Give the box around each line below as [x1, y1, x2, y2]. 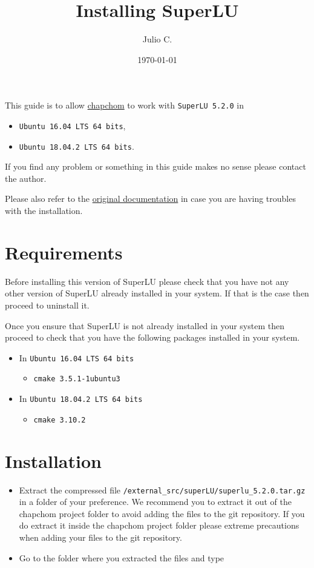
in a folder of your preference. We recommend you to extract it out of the [19, 495, 292, 508]
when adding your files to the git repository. [19, 530, 182, 543]
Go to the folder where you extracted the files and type [19, 551, 224, 564]
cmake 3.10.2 [33, 415, 86, 424]
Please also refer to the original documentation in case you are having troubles [5, 192, 296, 205]
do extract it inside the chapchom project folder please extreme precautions [19, 519, 299, 532]
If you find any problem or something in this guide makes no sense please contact [5, 160, 306, 173]
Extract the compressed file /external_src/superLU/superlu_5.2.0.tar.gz [19, 483, 306, 496]
